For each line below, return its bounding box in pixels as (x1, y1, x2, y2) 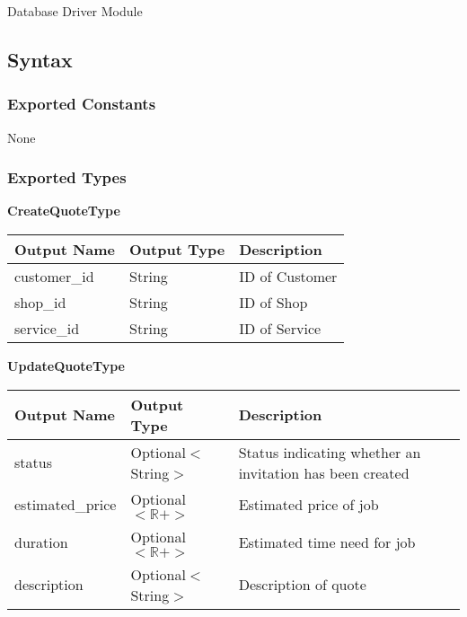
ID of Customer (239, 266, 338, 286)
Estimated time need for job (238, 532, 416, 553)
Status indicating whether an (238, 441, 421, 463)
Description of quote (238, 574, 366, 595)
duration (14, 532, 68, 553)
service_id (14, 318, 80, 339)
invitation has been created (238, 462, 410, 483)
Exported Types (7, 166, 127, 189)
